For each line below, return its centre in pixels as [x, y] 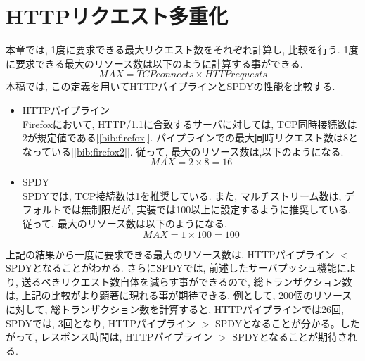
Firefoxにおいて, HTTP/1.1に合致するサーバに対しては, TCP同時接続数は [190, 123]
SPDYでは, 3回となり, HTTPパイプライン [101, 323]
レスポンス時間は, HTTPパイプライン [127, 337]
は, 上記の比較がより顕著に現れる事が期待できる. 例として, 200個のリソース [179, 295]
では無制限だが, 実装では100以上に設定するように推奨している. [206, 209]
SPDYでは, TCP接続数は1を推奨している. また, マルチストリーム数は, [182, 195]
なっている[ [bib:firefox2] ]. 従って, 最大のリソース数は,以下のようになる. [183, 151]
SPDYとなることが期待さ [290, 337]
